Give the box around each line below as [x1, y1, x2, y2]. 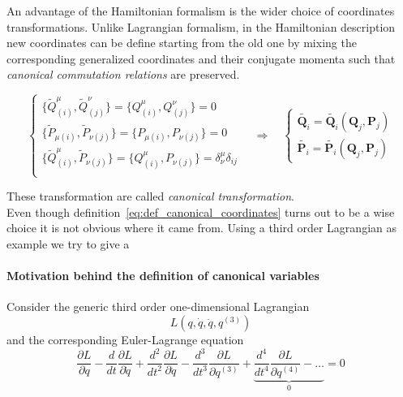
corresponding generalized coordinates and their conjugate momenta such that [6, 50, 396, 67]
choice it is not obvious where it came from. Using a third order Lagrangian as [6, 219, 397, 236]
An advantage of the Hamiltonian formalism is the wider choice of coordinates [6, 2, 395, 19]
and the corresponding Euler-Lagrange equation [6, 331, 244, 348]
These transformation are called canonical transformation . [6, 188, 294, 205]
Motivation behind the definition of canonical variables [6, 267, 319, 284]
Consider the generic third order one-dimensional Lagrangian [6, 298, 310, 315]
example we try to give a [6, 235, 130, 252]
